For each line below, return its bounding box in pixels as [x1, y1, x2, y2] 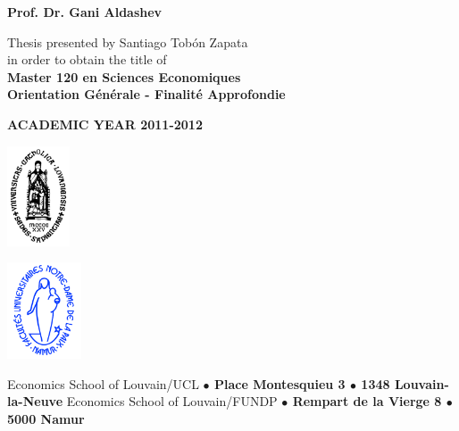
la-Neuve [7, 392, 63, 410]
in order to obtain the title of [7, 50, 167, 69]
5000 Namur [7, 410, 85, 428]
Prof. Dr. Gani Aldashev [7, 3, 163, 21]
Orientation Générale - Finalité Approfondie [7, 85, 286, 104]
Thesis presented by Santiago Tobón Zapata [7, 32, 248, 51]
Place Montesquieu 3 [213, 374, 346, 393]
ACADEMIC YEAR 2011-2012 [7, 114, 203, 133]
